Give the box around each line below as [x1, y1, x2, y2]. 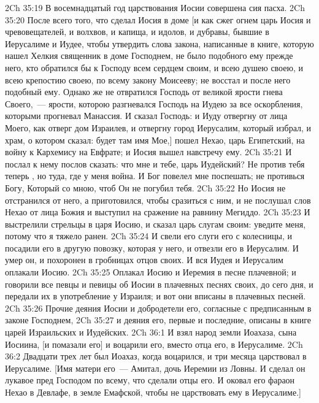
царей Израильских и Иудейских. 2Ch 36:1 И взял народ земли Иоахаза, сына [5, 326, 297, 339]
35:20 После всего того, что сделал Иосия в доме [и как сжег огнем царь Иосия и [5, 13, 311, 26]
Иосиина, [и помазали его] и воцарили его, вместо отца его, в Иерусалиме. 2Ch [5, 337, 303, 350]
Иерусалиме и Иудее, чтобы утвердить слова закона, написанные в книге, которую [5, 37, 314, 50]
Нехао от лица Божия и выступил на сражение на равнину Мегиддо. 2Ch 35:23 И [5, 205, 310, 218]
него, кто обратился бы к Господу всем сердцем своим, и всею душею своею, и [5, 61, 304, 74]
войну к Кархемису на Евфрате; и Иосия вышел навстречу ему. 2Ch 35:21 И [5, 145, 292, 158]
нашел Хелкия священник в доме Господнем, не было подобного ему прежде [5, 49, 293, 62]
